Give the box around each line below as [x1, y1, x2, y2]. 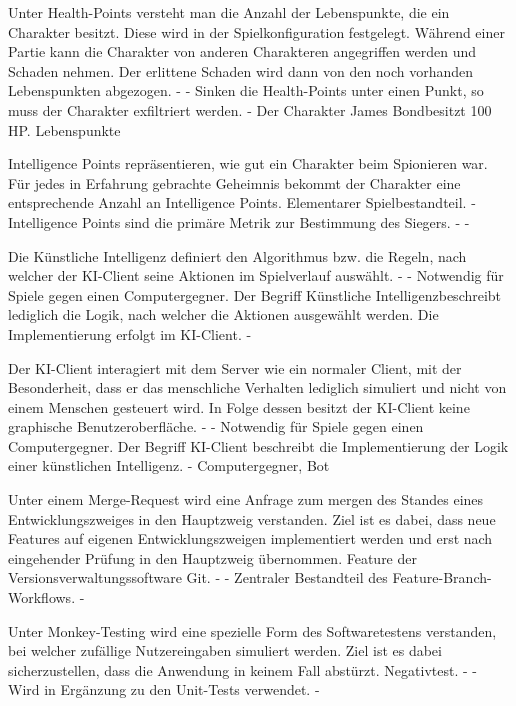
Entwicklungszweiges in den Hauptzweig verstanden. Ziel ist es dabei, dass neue [8, 508, 496, 529]
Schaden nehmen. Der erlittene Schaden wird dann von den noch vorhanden [8, 60, 474, 81]
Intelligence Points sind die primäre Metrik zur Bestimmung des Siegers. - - [8, 211, 470, 232]
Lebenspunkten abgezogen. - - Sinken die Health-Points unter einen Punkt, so [8, 80, 484, 101]
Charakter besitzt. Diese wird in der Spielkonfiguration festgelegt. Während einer [8, 21, 505, 42]
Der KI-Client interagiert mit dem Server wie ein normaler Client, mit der [8, 357, 462, 378]
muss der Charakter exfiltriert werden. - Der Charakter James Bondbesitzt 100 [8, 99, 492, 120]
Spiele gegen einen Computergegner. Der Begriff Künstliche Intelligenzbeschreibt [8, 284, 502, 305]
